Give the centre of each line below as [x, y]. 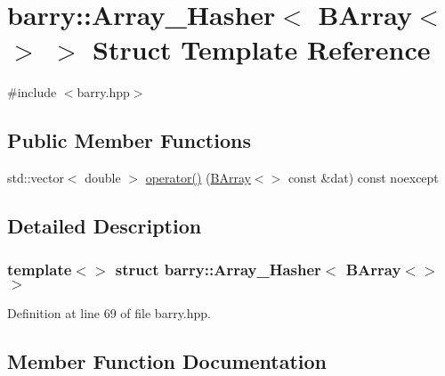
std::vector [36, 178]
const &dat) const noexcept [363, 178]
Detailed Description [105, 226]
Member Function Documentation [167, 360]
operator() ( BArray [198, 178]
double [103, 178]
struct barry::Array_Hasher [218, 270]
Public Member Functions [129, 140]
